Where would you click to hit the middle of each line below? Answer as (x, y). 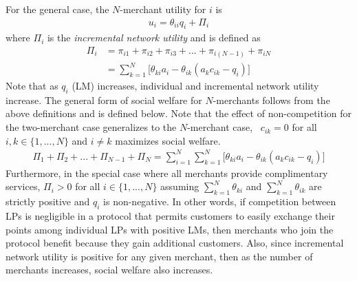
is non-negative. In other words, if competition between (220, 201)
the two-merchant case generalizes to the (91, 127)
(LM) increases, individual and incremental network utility (195, 86)
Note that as (32, 86)
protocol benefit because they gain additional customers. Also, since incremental (175, 243)
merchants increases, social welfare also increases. (109, 270)
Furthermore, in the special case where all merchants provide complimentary (167, 173)
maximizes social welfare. (168, 140)
